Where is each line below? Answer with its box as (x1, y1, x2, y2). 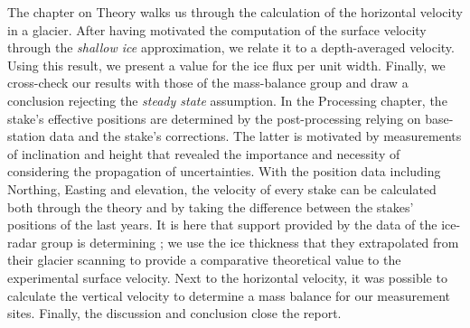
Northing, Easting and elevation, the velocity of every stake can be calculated (7, 179, 437, 198)
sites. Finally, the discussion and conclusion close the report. (7, 304, 342, 323)
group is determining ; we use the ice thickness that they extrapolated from (41, 232, 459, 251)
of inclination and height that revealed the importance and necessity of (7, 144, 400, 163)
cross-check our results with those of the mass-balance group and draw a (7, 73, 409, 92)
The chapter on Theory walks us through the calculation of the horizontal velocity (7, 3, 463, 21)
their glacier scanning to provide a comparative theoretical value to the (7, 250, 401, 269)
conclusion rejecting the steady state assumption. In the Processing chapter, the (7, 90, 447, 109)
